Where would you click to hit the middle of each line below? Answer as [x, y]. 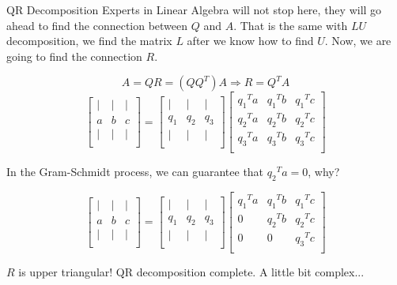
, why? [324, 172]
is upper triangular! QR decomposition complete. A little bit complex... [191, 271]
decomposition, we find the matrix [89, 41]
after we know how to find [250, 41]
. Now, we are [358, 41]
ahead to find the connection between [97, 25]
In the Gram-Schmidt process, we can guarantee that [135, 172]
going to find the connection [74, 56]
